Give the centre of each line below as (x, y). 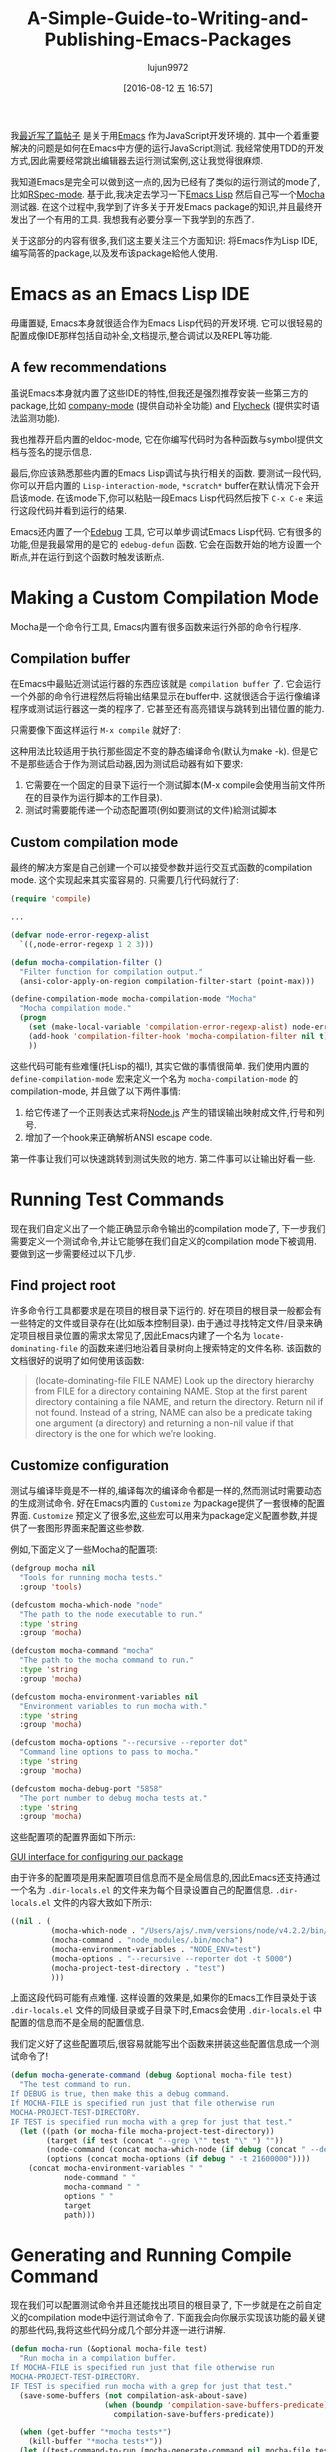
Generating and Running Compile (151, 2254)
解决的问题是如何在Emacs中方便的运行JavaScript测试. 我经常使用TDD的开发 (167, 148)
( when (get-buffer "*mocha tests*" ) (95, 2432)
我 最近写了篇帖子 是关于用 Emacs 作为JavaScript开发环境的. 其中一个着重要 (165, 135)
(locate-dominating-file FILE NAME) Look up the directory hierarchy (174, 1381)
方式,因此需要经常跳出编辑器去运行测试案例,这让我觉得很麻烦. (137, 160)
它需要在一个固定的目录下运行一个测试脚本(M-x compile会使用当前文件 (170, 785)
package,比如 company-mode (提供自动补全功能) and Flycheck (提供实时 (161, 405)
